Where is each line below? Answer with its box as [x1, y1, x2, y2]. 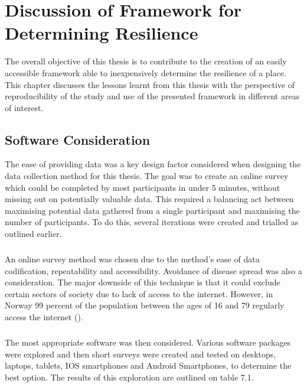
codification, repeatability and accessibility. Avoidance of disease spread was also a [5, 264, 302, 277]
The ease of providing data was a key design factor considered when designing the [5, 158, 301, 170]
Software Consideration [5, 130, 151, 148]
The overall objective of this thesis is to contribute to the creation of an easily [5, 55, 287, 67]
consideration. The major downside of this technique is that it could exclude [5, 276, 280, 288]
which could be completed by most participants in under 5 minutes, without [5, 181, 280, 193]
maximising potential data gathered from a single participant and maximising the [5, 204, 300, 216]
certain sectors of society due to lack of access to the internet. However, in [5, 287, 273, 300]
